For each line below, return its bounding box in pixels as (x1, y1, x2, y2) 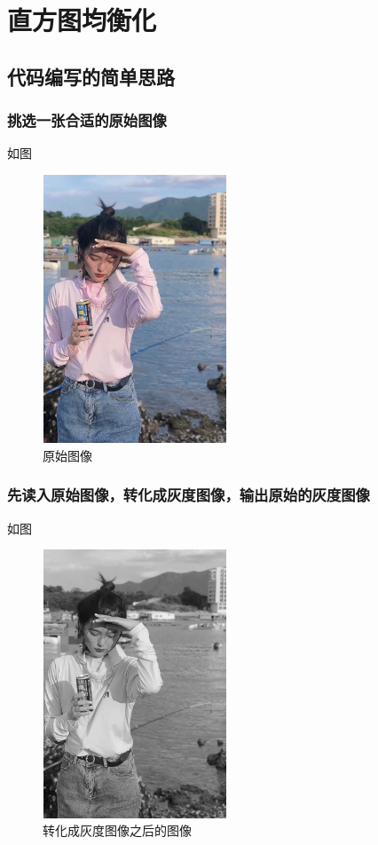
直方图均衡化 (7, 2, 157, 38)
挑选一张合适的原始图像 (7, 109, 167, 131)
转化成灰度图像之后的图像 (43, 821, 192, 840)
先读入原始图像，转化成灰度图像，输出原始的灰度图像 (7, 484, 370, 506)
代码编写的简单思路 (7, 62, 175, 90)
